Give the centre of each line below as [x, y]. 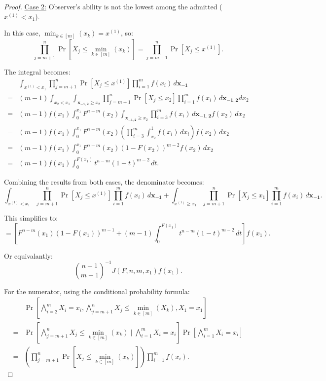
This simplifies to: [31, 218]
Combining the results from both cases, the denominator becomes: [104, 182]
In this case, [22, 33]
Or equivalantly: [28, 255]
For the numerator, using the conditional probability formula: [97, 291]
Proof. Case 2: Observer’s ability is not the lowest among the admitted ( [113, 6]
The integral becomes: [37, 72]
